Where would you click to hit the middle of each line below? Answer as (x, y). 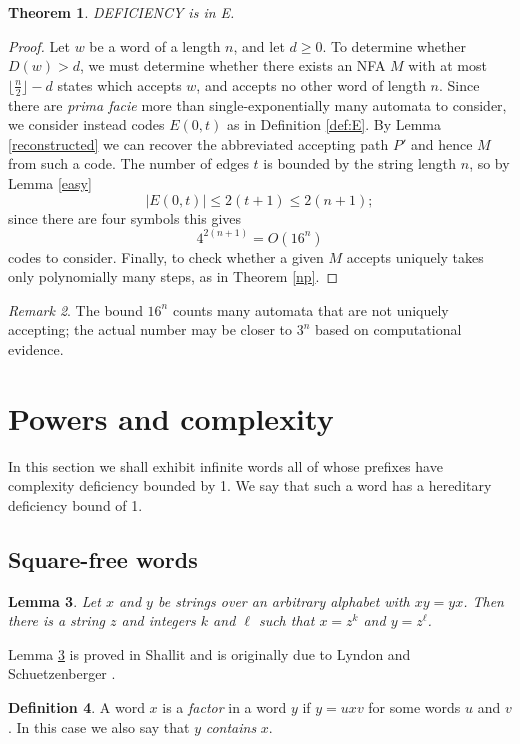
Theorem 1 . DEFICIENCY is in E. (121, 12)
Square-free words (103, 558)
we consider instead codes (86, 124)
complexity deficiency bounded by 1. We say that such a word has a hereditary (250, 485)
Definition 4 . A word (76, 707)
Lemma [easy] (50, 182)
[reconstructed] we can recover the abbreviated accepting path (198, 143)
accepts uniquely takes (415, 256)
